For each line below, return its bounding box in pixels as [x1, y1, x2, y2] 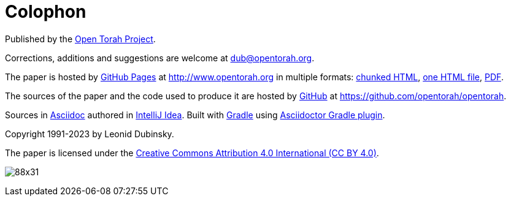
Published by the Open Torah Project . [5, 33, 156, 44]
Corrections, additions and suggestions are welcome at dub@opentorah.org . [5, 52, 315, 63]
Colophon [5, 1, 86, 22]
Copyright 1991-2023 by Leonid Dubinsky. [5, 128, 174, 139]
